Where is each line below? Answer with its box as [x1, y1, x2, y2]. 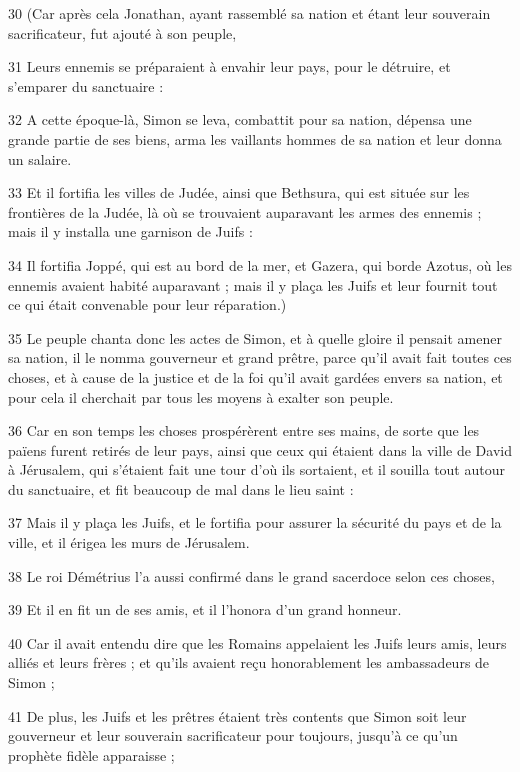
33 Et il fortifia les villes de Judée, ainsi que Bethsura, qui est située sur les [8, 182, 470, 203]
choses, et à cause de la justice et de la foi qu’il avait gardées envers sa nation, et [8, 366, 503, 387]
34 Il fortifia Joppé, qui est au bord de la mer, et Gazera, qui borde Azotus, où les [8, 254, 512, 275]
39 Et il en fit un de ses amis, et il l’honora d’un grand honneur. [8, 599, 402, 620]
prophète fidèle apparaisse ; [8, 744, 175, 765]
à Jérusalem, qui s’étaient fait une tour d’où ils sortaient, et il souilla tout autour [8, 459, 505, 480]
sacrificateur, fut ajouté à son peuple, [8, 22, 237, 43]
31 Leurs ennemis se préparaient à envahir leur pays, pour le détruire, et [8, 56, 451, 77]
